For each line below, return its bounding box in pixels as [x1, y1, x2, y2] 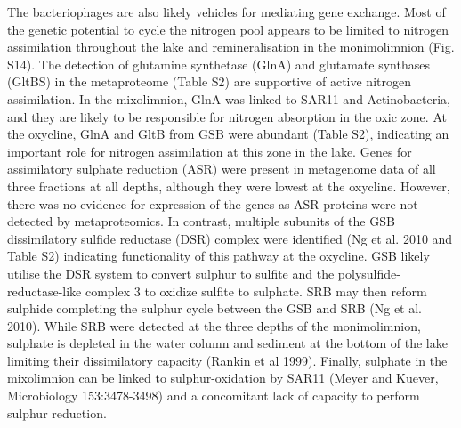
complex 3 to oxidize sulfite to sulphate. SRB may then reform [85, 281, 427, 300]
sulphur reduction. [7, 403, 107, 422]
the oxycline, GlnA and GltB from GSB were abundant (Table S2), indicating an [7, 125, 449, 143]
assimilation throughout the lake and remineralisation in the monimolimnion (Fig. [7, 37, 455, 56]
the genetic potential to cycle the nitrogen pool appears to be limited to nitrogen [7, 20, 449, 38]
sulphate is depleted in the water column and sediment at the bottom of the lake [7, 334, 448, 352]
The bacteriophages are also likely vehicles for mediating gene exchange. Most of [7, 3, 446, 20]
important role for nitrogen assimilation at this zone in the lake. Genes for [7, 141, 412, 160]
